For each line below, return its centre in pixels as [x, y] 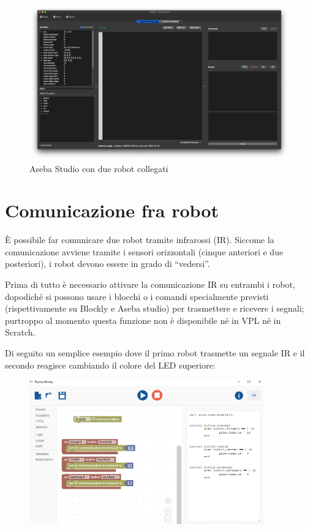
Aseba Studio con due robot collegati [99, 168]
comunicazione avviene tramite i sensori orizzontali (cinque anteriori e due [144, 251]
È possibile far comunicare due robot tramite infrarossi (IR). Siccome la [140, 240]
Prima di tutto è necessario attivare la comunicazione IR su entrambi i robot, [150, 284]
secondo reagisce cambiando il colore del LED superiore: [110, 365]
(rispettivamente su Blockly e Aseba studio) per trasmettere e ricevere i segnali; [155, 308]
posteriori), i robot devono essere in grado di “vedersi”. [108, 264]
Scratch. [20, 332]
